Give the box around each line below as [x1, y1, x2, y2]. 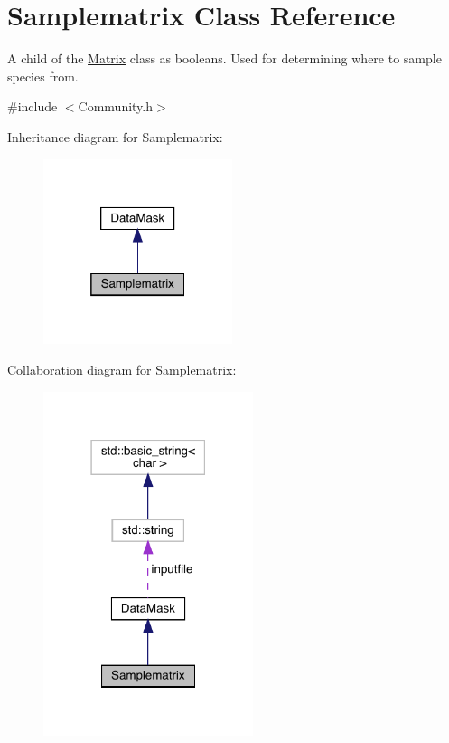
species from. [7, 66, 79, 85]
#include [7, 97, 58, 116]
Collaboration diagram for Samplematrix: [7, 359, 237, 378]
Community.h [78, 97, 154, 116]
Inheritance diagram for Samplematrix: [7, 127, 223, 146]
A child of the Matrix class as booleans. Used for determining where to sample [7, 49, 442, 68]
